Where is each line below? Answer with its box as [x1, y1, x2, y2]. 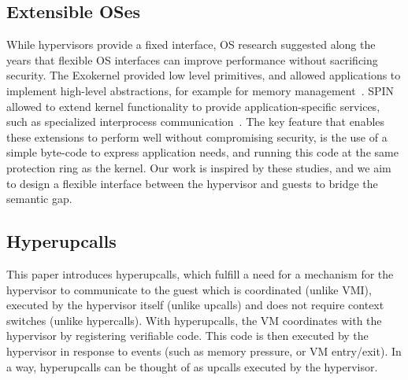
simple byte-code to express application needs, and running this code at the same [6, 144, 399, 160]
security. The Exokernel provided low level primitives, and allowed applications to [6, 67, 401, 83]
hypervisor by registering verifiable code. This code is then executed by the [6, 327, 369, 344]
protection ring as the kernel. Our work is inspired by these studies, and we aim [6, 159, 391, 175]
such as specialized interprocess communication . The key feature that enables [6, 113, 385, 130]
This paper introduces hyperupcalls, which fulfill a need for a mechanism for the [6, 265, 394, 282]
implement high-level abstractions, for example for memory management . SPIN [6, 82, 395, 98]
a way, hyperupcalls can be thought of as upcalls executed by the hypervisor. [6, 358, 378, 374]
